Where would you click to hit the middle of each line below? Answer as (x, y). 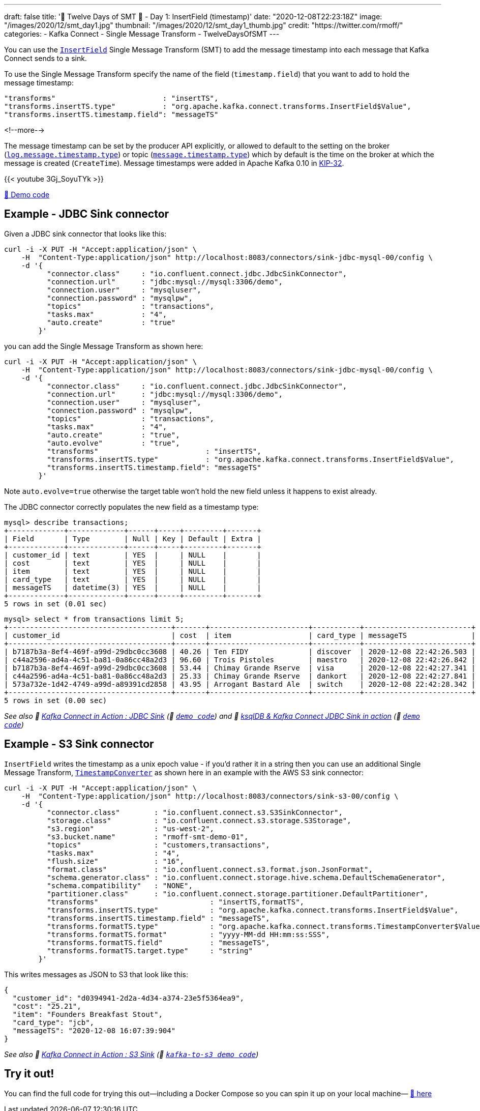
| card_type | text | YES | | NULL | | (133, 579)
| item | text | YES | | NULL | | (133, 571)
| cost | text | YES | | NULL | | (133, 563)
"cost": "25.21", (47, 1006)
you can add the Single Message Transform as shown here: (104, 346)
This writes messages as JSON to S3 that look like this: (96, 974)
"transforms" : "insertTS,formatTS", (176, 902)
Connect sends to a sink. (46, 58)
